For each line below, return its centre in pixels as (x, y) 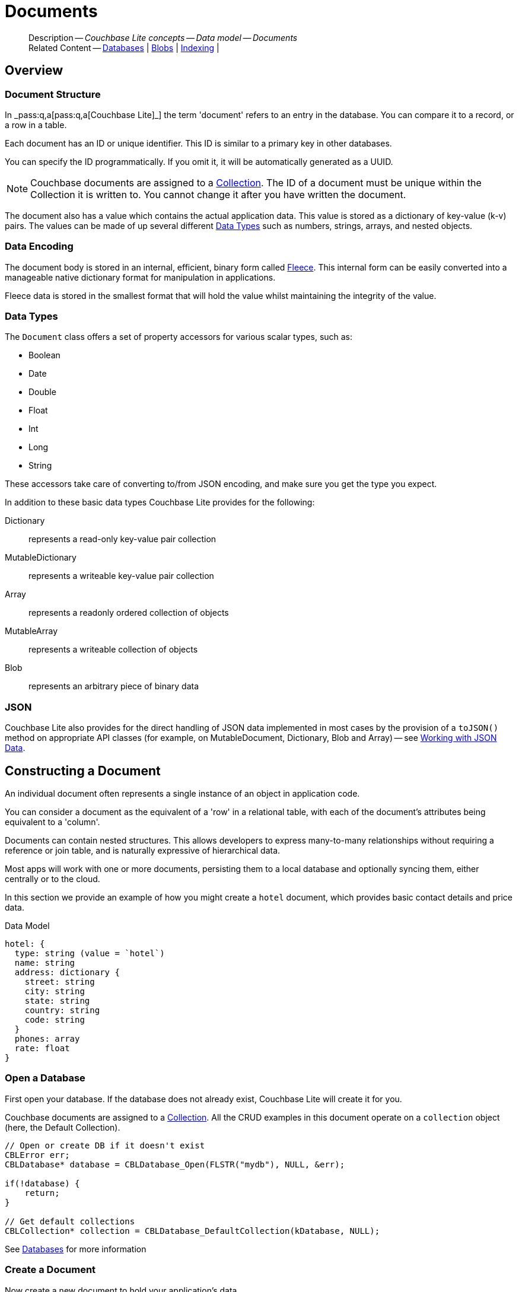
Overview (34, 71)
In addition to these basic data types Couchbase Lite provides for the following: (160, 502)
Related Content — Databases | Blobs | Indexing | (124, 47)
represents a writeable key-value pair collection (121, 576)
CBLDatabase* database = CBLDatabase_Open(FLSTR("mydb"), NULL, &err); (175, 1164)
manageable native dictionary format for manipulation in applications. (140, 277)
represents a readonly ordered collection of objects (129, 613)
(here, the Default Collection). (63, 1127)
